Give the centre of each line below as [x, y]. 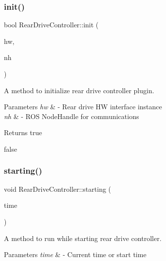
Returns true [23, 132]
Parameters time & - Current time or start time [75, 254]
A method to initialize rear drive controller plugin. [79, 90]
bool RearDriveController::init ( [51, 25]
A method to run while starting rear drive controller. [83, 238]
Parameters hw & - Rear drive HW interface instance [83, 107]
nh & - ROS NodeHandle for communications [72, 116]
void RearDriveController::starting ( [58, 189]
